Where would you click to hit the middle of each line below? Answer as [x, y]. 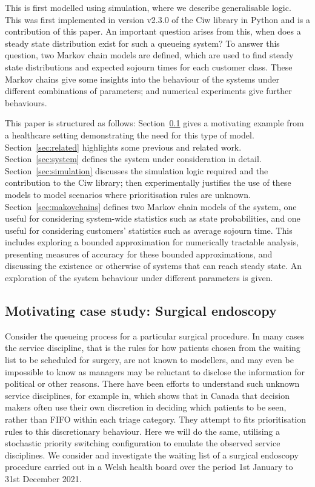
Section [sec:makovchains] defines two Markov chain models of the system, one [151, 206]
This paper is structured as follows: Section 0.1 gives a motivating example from [154, 123]
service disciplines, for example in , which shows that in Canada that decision [147, 395]
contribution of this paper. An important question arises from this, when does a [153, 31]
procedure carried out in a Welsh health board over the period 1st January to [149, 467]
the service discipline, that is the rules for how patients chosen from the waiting [153, 348]
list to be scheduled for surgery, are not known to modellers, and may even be [149, 360]
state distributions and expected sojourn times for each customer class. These [149, 66]
